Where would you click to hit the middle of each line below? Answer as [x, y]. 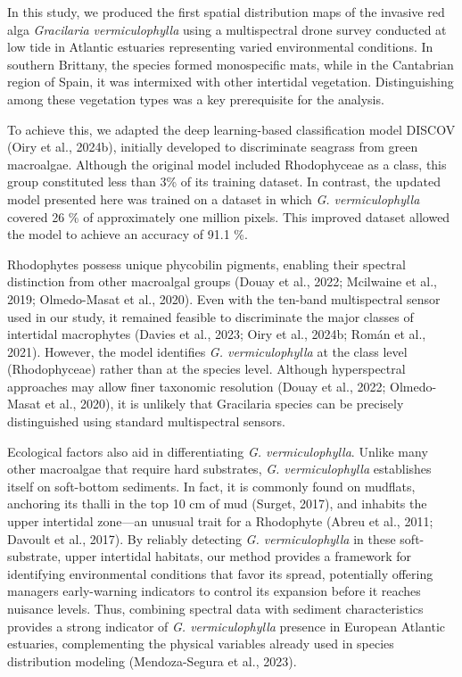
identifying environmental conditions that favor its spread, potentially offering [220, 573]
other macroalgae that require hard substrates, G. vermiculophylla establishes [219, 469]
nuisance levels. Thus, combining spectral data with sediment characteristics [215, 608]
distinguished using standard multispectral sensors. [146, 421]
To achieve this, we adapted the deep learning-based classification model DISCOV [231, 129]
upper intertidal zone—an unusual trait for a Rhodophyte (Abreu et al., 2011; [220, 521]
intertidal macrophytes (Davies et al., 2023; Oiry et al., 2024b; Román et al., [217, 334]
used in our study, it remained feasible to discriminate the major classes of [210, 316]
